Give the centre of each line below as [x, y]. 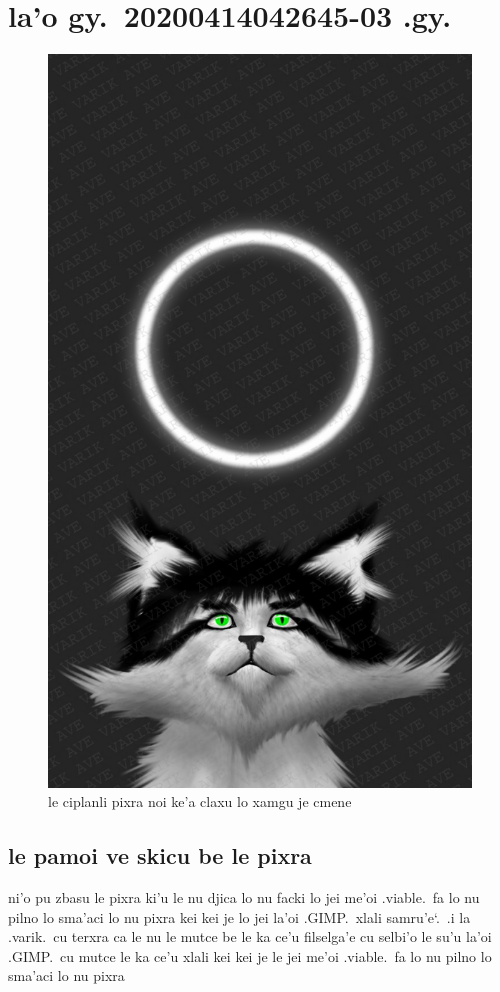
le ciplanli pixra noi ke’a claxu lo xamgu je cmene [200, 801]
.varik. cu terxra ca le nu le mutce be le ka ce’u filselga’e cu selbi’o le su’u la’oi [250, 936]
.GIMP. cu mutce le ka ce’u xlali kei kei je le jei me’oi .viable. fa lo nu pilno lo [250, 955]
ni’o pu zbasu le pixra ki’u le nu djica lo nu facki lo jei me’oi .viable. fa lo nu [244, 896]
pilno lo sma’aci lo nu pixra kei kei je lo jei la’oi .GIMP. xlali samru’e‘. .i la [239, 916]
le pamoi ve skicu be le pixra [160, 855]
